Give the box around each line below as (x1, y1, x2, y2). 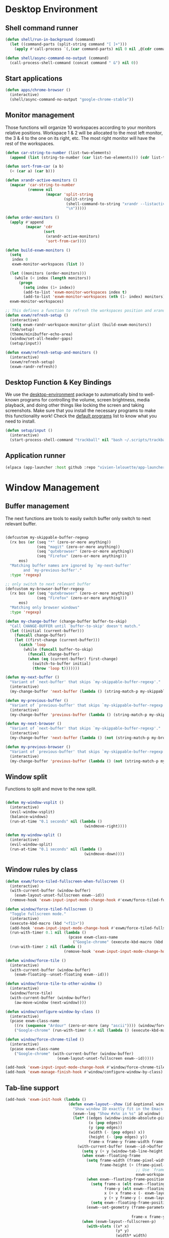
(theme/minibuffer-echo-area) (10, 332, 73, 337)
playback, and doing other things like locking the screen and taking (5, 402, 144, 408)
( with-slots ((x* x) (86, 1223, 129, 1229)
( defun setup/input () (5, 428, 53, 433)
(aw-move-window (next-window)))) (14, 1000, 87, 1005)
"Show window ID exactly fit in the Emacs (72, 1106, 163, 1111)
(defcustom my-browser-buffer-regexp (5, 586, 84, 591)
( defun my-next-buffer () (5, 675, 59, 680)
